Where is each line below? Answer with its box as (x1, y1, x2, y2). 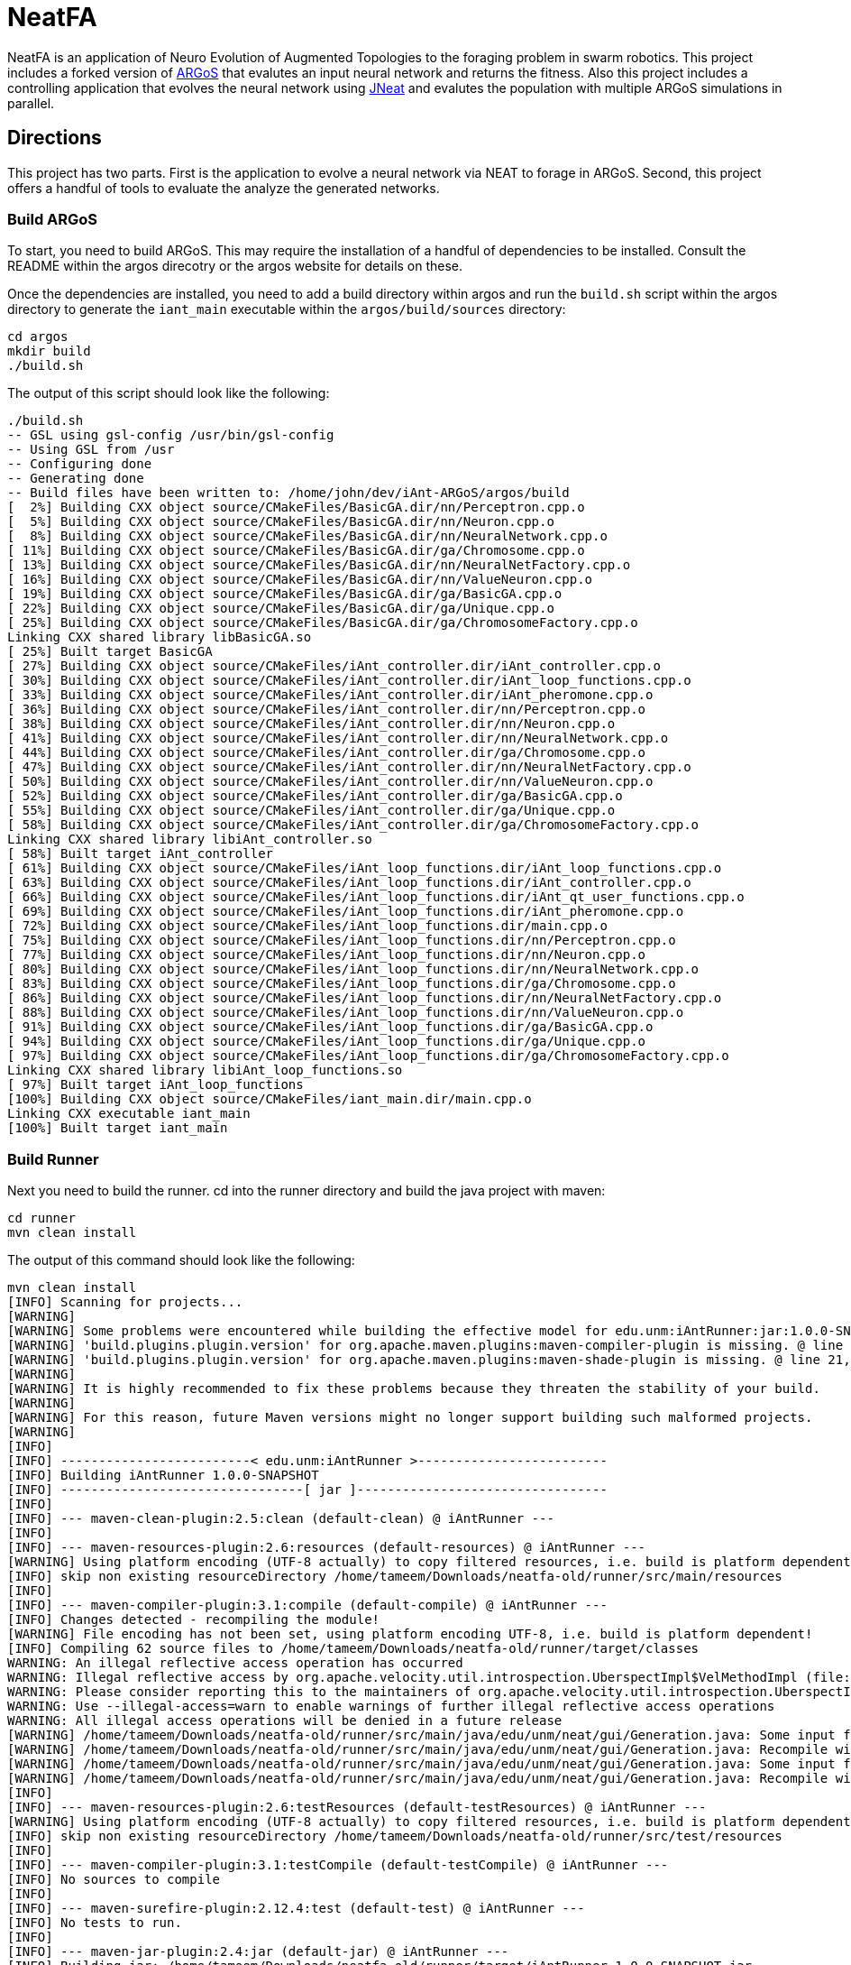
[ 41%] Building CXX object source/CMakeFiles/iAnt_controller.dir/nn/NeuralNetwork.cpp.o (7, 731, 669, 746)
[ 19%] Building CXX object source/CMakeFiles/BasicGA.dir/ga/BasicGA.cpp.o (7, 586, 563, 602)
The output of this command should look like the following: (7, 1252, 355, 1268)
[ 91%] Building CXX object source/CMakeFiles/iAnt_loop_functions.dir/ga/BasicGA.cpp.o (7, 1019, 654, 1035)
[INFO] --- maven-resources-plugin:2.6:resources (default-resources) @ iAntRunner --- (7, 1540, 646, 1555)
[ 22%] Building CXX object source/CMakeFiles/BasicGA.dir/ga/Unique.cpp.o (7, 601, 554, 616)
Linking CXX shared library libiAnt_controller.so (7, 832, 372, 847)
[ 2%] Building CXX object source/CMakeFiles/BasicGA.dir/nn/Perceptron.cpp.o (7, 500, 585, 515)
